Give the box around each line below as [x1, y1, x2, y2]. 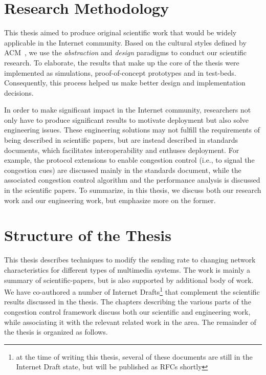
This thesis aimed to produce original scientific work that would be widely [4, 27, 237, 38]
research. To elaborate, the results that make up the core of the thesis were [4, 57, 239, 68]
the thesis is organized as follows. [4, 326, 108, 337]
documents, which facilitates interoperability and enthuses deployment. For [4, 144, 239, 155]
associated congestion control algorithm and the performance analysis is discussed [4, 174, 260, 185]
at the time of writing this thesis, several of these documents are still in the [16, 351, 253, 362]
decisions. [4, 87, 34, 98]
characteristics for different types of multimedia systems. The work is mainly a [4, 264, 250, 275]
